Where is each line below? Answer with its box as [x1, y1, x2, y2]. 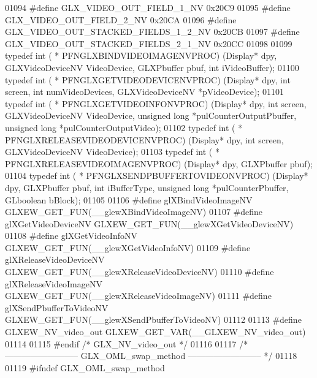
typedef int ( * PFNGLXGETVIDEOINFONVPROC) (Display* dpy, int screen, [5, 97, 307, 110]
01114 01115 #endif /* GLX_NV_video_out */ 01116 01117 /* [5, 337, 248, 350]
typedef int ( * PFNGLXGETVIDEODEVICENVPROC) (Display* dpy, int [5, 73, 291, 86]
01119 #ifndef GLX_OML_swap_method [5, 361, 165, 374]
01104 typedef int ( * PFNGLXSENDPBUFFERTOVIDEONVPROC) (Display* [5, 169, 308, 182]
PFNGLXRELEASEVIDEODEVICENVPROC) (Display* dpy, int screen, [5, 133, 284, 146]
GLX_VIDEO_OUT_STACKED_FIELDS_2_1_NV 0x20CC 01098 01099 [5, 37, 292, 50]
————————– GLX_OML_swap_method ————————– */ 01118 [5, 349, 297, 362]
